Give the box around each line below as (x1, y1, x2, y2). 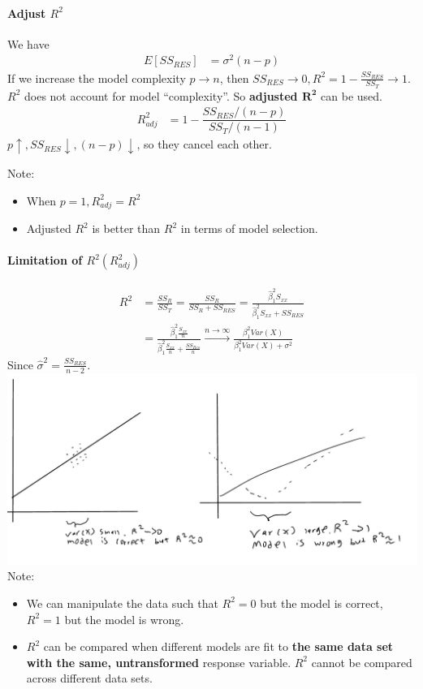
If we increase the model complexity (7, 69, 186, 86)
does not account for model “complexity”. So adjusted (24, 87, 298, 104)
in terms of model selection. (180, 220, 318, 237)
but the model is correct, (260, 594, 383, 611)
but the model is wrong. (64, 610, 184, 627)
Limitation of (7, 252, 83, 269)
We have (7, 35, 50, 52)
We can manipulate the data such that (26, 594, 218, 611)
